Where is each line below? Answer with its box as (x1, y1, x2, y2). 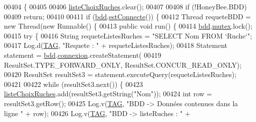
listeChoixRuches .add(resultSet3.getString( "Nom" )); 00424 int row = (4, 88, 212, 99)
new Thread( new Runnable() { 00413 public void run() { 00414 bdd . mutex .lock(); (4, 21, 253, 31)
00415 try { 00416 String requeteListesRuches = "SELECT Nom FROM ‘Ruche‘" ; (4, 30, 252, 41)
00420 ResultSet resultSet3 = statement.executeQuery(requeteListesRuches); (4, 69, 237, 80)
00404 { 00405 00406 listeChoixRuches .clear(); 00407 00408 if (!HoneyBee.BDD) (4, 1, 247, 11)
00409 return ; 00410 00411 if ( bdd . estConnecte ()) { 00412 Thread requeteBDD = (4, 11, 251, 21)
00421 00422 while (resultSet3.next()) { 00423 (4, 79, 143, 89)
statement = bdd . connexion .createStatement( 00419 (4, 49, 161, 60)
